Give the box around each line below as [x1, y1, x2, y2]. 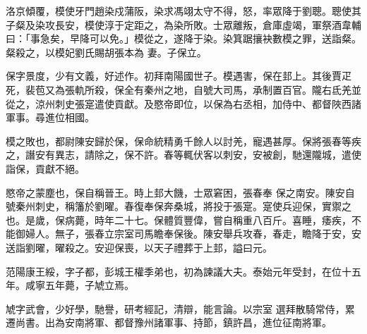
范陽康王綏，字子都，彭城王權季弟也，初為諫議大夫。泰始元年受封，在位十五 [6, 264, 361, 278]
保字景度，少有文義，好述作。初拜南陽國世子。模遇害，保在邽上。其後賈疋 [6, 68, 351, 83]
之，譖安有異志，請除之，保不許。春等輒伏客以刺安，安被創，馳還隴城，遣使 [6, 147, 361, 162]
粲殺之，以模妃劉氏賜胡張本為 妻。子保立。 [6, 44, 207, 59]
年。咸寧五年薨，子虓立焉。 [6, 278, 134, 292]
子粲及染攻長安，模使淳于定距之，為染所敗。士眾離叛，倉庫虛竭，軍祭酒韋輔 [6, 17, 361, 32]
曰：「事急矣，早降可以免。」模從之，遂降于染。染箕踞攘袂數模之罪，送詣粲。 [6, 31, 361, 46]
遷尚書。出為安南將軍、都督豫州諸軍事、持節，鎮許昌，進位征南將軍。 [6, 315, 332, 330]
